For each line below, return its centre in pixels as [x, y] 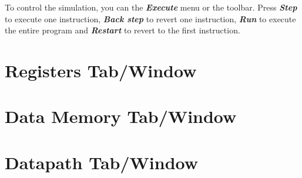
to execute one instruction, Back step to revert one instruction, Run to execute [150, 18]
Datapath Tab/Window [102, 162]
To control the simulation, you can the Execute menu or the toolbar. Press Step [151, 7]
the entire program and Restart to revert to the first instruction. [123, 30]
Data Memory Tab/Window [121, 116]
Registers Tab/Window [101, 70]
